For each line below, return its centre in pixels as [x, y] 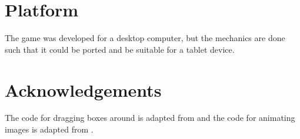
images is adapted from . [49, 129]
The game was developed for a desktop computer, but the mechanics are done [145, 38]
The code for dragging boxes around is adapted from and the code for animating [150, 118]
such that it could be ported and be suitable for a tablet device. [120, 49]
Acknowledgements [83, 89]
